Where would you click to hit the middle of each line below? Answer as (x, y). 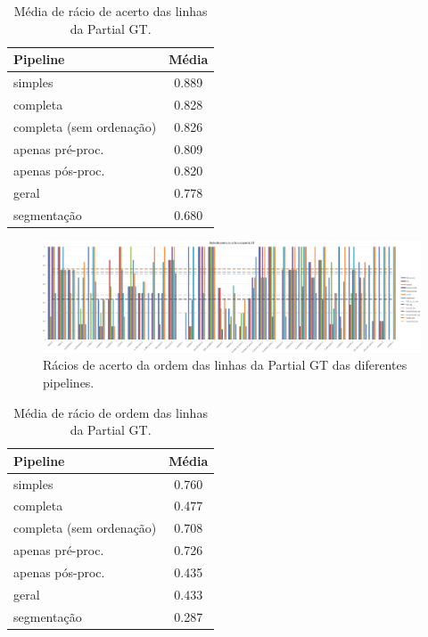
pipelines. (69, 382)
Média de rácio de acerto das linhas (111, 11)
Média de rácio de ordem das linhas (111, 412)
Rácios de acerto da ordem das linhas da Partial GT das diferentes (225, 365)
